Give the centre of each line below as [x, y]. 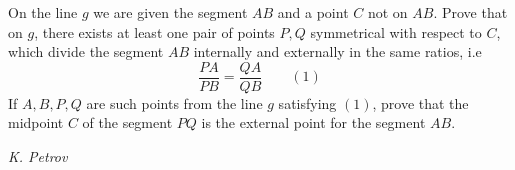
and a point [313, 12]
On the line [43, 12]
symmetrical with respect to [396, 31]
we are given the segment [170, 12]
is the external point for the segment [313, 122]
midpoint [36, 122]
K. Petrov [38, 156]
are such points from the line [174, 102]
